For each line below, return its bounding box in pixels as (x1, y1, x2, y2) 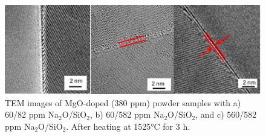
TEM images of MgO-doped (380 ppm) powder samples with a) (5, 96, 241, 109)
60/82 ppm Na (5, 108, 59, 121)
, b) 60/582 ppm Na (89, 108, 164, 121)
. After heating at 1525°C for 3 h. (66, 119, 190, 132)
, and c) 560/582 (195, 108, 257, 121)
